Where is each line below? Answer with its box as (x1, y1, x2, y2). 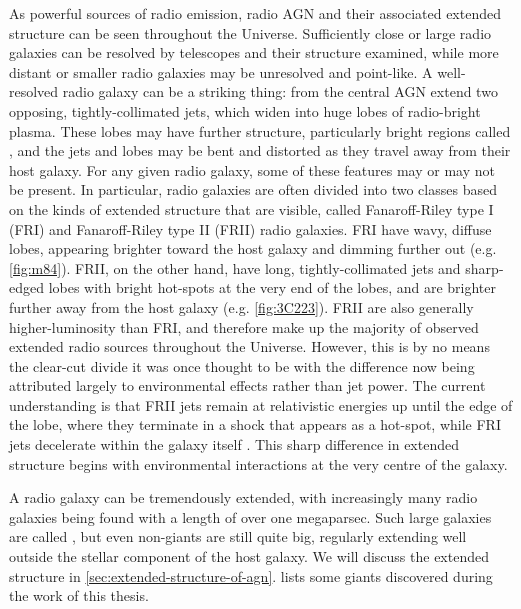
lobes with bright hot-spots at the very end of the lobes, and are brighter (48, 277, 497, 298)
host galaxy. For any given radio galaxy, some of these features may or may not (9, 159, 495, 180)
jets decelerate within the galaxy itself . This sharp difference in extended (9, 434, 459, 455)
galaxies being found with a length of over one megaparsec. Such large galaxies (9, 506, 492, 527)
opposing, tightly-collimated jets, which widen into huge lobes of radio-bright (9, 100, 481, 121)
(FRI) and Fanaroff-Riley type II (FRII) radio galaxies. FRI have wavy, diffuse (9, 218, 492, 239)
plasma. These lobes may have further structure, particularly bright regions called (9, 120, 511, 141)
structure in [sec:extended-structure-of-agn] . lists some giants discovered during (9, 565, 493, 586)
